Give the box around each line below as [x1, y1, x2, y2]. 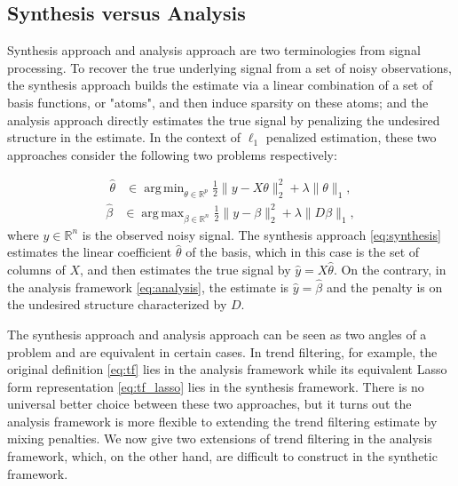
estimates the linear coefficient [7, 243, 172, 261]
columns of [7, 259, 66, 278]
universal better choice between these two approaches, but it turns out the [7, 394, 412, 413]
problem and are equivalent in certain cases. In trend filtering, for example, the [7, 342, 438, 361]
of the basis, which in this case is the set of [186, 243, 420, 261]
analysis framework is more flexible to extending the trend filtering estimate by [7, 411, 438, 430]
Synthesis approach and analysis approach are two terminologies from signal [7, 41, 421, 60]
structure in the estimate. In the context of [7, 128, 241, 147]
